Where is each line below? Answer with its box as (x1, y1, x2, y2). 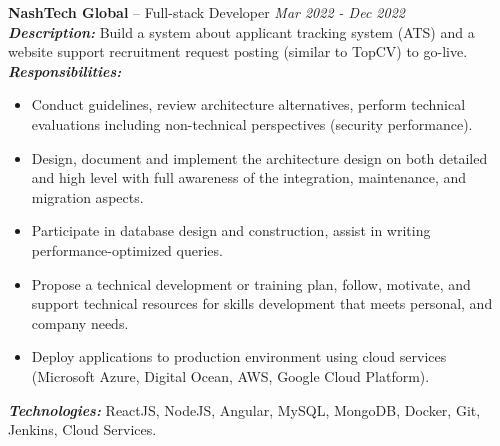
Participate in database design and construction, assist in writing (31, 220, 431, 241)
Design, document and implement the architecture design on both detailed (31, 147, 488, 168)
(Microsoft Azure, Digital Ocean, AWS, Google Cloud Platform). (31, 365, 430, 386)
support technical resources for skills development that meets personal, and (31, 293, 493, 314)
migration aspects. (31, 186, 144, 207)
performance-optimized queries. (31, 239, 223, 260)
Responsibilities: (8, 60, 122, 81)
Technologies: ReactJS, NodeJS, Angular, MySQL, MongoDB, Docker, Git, (8, 399, 481, 420)
